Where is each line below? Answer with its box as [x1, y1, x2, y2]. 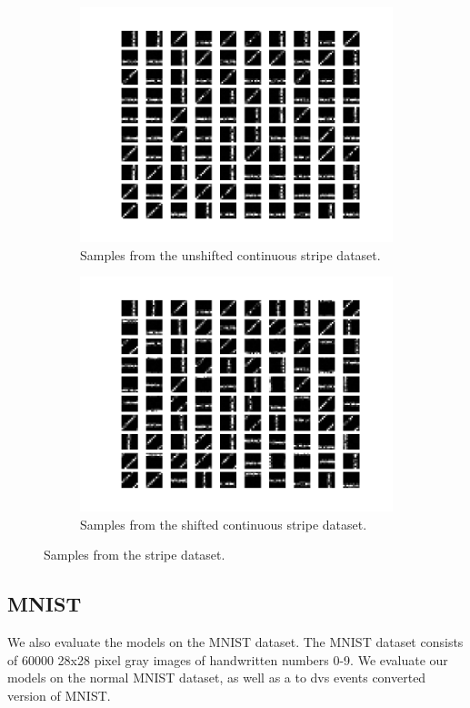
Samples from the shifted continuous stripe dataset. [80, 514, 367, 533]
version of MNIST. [7, 685, 111, 704]
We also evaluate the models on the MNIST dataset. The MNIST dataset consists [7, 632, 464, 652]
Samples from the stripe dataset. [44, 545, 225, 564]
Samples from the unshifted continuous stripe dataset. [80, 245, 381, 264]
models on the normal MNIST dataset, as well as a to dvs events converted [7, 668, 426, 687]
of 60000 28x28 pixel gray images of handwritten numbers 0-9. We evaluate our [7, 650, 448, 669]
